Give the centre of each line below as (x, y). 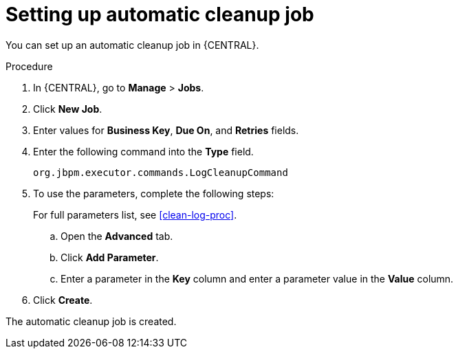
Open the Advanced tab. (117, 236)
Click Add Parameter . (110, 257)
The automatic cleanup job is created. (91, 321)
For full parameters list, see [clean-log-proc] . (135, 214)
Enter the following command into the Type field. (143, 151)
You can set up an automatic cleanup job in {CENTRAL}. (132, 45)
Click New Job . (68, 109)
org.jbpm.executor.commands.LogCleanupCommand (161, 172)
